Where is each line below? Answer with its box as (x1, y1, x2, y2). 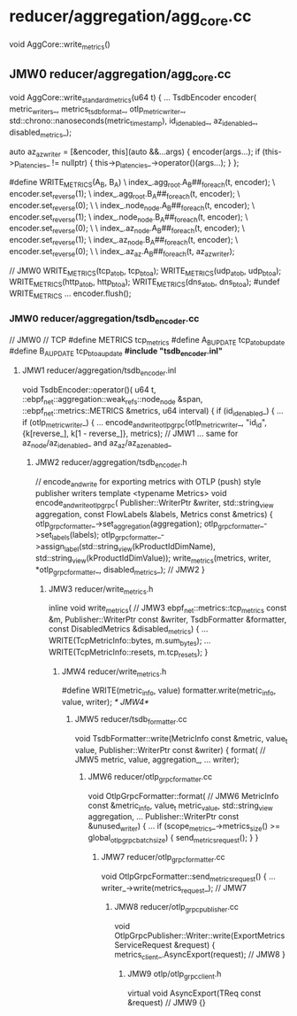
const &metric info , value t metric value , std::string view (88, 800, 274, 812)
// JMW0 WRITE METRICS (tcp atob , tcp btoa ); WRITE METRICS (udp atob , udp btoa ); (9, 265, 282, 278)
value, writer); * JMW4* (61, 697, 150, 708)
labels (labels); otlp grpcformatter (51, 530, 157, 542)
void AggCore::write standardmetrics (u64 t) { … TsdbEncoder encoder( (9, 92, 257, 105)
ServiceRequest (114, 940, 172, 950)
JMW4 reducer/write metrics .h (61, 666, 167, 679)
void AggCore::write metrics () (9, 38, 110, 51)
